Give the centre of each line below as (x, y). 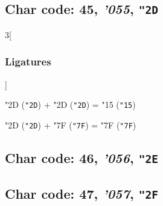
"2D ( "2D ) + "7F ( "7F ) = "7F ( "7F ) (71, 125)
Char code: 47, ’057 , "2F (81, 194)
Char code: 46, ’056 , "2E (81, 157)
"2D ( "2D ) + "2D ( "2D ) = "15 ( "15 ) (70, 105)
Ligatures (28, 61)
